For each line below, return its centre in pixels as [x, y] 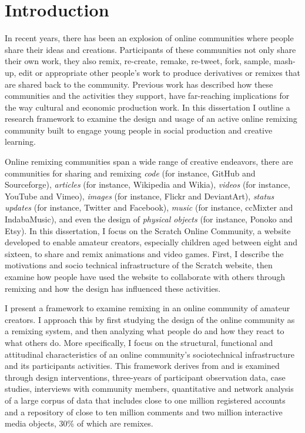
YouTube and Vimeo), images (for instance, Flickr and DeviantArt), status [140, 196]
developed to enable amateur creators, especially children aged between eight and [151, 242]
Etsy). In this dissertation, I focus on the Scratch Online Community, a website [148, 230]
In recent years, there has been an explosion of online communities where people [149, 38]
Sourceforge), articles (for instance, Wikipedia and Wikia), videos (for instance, [148, 184]
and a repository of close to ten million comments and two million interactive [144, 412]
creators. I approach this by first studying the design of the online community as [150, 319]
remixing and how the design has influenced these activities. [113, 288]
